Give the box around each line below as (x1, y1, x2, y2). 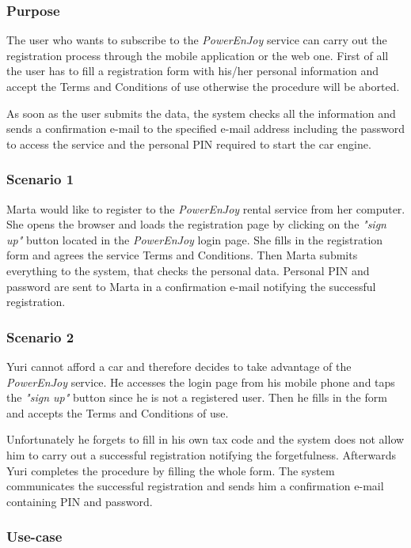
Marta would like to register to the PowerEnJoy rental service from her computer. (6, 200, 405, 217)
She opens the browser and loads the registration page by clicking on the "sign (6, 216, 386, 232)
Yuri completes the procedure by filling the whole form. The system (6, 462, 335, 478)
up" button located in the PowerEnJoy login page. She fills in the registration (6, 231, 383, 248)
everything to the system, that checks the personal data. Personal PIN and (6, 262, 370, 278)
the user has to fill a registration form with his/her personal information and (6, 62, 379, 79)
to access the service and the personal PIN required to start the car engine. (6, 135, 371, 152)
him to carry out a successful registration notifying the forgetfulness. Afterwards (6, 446, 396, 463)
